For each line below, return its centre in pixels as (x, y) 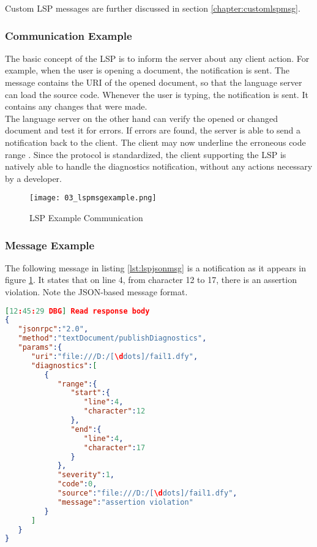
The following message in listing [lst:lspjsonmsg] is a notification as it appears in (155, 267)
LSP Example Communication (86, 217)
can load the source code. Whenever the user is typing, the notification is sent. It (157, 94)
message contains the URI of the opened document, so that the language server (154, 82)
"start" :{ (90, 393)
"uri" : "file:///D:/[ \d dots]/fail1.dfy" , (114, 356)
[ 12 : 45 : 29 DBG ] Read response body (77, 311)
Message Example (50, 245)
